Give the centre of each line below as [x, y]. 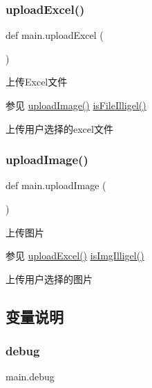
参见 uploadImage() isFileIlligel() [76, 105]
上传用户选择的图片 [49, 278]
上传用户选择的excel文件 [59, 128]
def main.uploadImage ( [56, 185]
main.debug [30, 377]
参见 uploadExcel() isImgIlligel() [75, 256]
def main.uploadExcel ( [55, 35]
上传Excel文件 [37, 82]
